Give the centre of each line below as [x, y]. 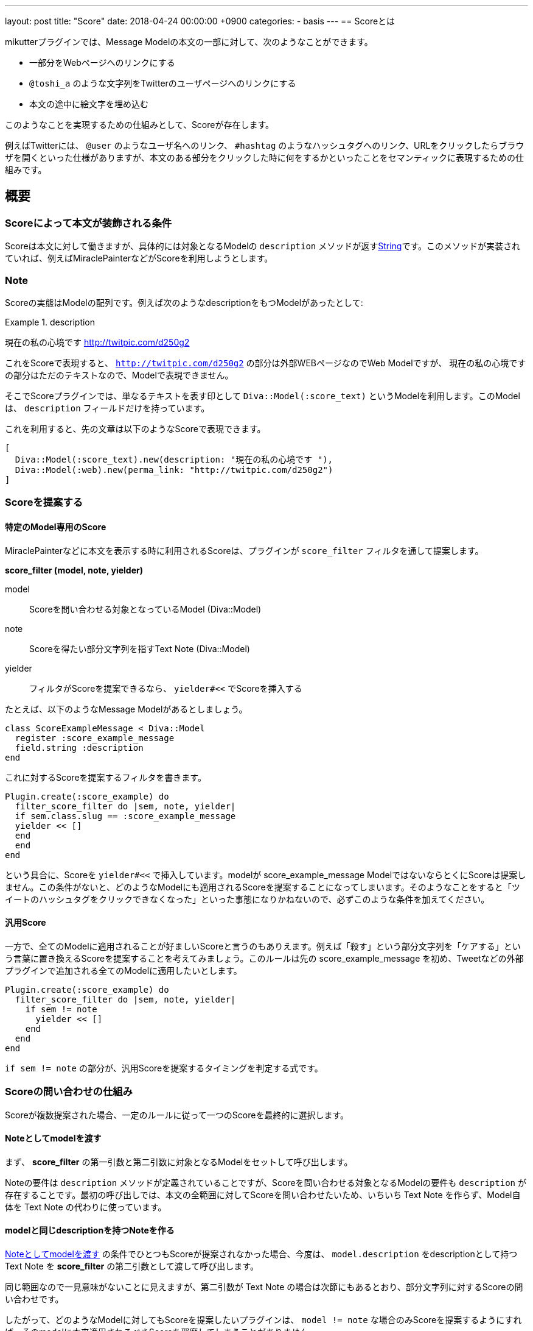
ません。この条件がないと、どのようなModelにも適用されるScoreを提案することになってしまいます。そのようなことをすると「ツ [263, 887]
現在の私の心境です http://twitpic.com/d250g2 [97, 342]
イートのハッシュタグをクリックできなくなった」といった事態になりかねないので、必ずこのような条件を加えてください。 [247, 899]
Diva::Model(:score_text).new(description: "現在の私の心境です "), [174, 459]
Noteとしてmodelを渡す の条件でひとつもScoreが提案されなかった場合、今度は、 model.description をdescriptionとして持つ [261, 1254]
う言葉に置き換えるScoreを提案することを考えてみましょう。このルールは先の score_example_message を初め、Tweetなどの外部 [264, 958]
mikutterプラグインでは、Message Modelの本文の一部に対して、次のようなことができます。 [189, 42]
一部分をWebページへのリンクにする [102, 62]
